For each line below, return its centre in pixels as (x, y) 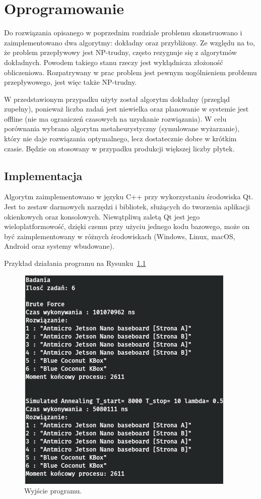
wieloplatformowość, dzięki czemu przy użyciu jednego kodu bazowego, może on (127, 226)
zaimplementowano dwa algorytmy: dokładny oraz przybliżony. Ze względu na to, (129, 42)
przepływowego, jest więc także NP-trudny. (71, 82)
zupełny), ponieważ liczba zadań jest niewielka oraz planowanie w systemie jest (126, 109)
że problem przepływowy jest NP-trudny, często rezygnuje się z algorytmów (120, 52)
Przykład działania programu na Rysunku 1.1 (75, 263)
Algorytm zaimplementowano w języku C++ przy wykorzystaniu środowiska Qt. (129, 197)
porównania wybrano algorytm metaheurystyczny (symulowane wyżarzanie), (122, 128)
